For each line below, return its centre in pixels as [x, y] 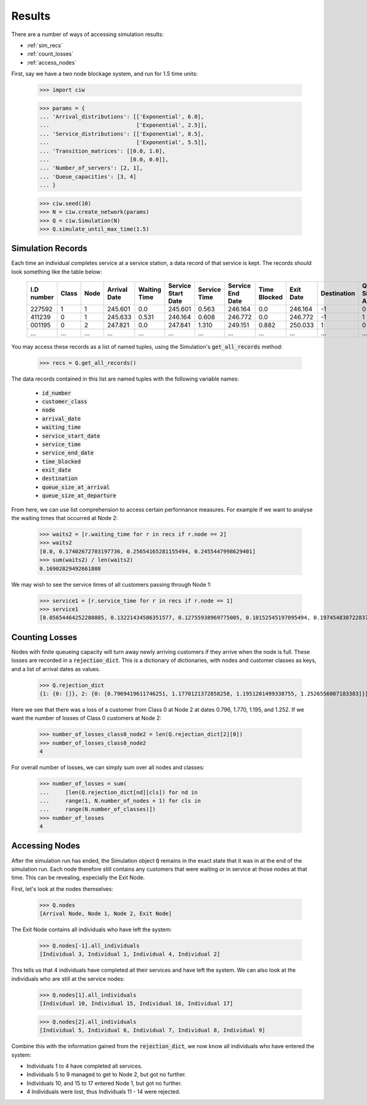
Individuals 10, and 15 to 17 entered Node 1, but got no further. [104, 1083]
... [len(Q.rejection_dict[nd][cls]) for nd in [119, 792]
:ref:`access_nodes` [51, 62]
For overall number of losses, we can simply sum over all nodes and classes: [108, 767]
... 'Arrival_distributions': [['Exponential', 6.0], [122, 117]
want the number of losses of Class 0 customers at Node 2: [86, 718]
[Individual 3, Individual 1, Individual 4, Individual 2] [130, 954]
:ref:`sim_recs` [45, 45]
